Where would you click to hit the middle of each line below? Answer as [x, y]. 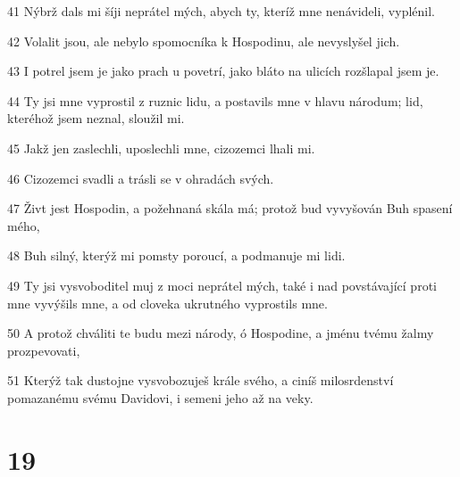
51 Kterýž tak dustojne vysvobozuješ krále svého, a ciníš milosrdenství [201, 380]
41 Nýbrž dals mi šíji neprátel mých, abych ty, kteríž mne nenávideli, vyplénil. [222, 11]
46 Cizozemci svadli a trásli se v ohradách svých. [141, 178]
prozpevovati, [44, 350]
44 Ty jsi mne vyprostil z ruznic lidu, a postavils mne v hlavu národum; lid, [215, 100]
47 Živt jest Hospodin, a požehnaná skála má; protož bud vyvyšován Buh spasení [230, 208]
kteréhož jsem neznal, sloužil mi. [96, 118]
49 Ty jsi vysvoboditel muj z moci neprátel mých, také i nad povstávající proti [222, 285]
